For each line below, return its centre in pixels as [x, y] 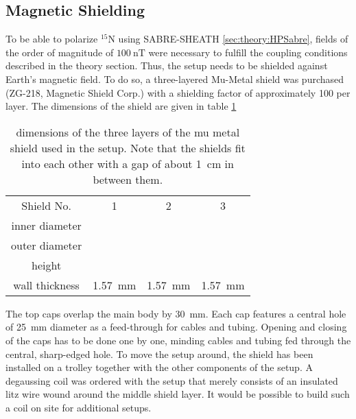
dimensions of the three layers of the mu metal [128, 132]
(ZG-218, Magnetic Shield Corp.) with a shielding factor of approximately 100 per [178, 92]
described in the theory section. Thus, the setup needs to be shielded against [167, 65]
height [47, 265]
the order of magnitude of [60, 52]
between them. [128, 179]
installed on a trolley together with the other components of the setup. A [159, 367]
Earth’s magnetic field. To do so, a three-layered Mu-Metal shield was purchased [175, 79]
